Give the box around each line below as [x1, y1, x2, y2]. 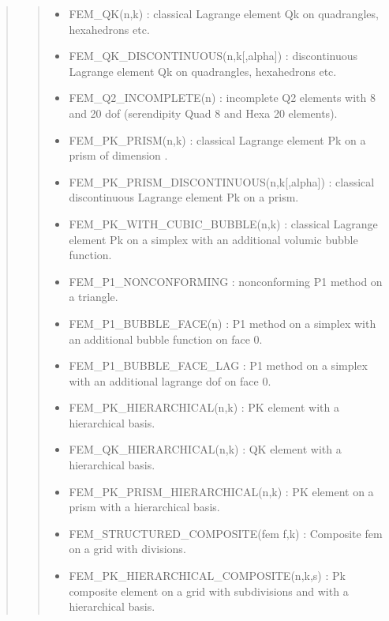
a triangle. [69, 288, 118, 305]
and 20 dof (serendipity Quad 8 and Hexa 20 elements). [69, 104, 338, 121]
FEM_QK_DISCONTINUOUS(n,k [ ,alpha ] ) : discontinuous [69, 47, 358, 64]
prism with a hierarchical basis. [69, 499, 220, 515]
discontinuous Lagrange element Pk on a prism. [69, 189, 299, 205]
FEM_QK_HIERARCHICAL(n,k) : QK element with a [69, 441, 342, 457]
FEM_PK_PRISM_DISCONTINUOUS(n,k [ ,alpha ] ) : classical [69, 173, 375, 190]
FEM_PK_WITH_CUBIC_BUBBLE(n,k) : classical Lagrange [69, 215, 378, 231]
